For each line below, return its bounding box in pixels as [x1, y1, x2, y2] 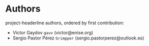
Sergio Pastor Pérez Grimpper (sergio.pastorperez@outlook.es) [12, 35, 144, 41]
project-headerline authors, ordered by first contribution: [5, 20, 125, 26]
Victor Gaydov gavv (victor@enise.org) [12, 29, 94, 35]
